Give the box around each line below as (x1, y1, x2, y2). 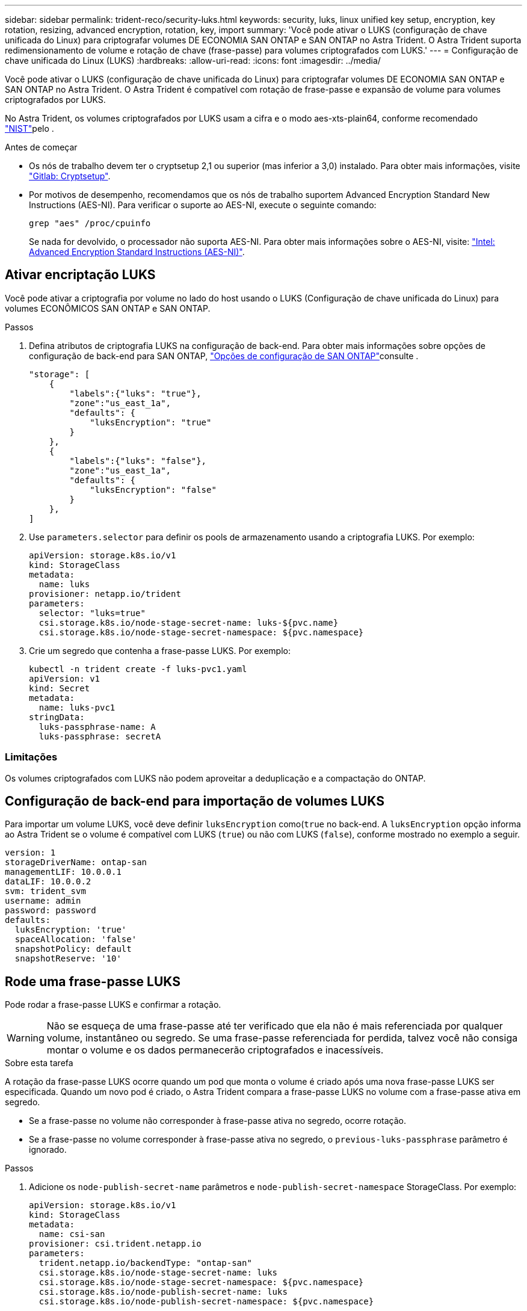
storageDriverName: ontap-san (5, 857, 147, 868)
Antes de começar (5, 142, 78, 152)
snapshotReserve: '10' (14, 954, 122, 964)
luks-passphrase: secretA (39, 731, 161, 741)
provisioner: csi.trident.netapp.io (29, 1239, 202, 1249)
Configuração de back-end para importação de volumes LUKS (5, 794, 384, 809)
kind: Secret (29, 683, 90, 693)
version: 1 (5, 848, 56, 858)
